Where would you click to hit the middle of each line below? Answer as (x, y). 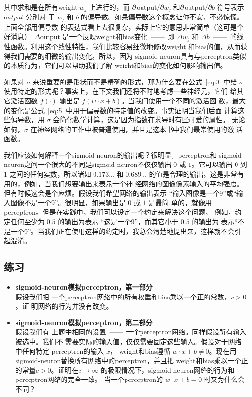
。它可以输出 (212, 164)
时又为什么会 (224, 379)
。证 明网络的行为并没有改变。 (64, 306)
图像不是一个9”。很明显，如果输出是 (68, 202)
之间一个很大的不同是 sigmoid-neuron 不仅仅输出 (98, 164)
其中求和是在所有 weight (41, 7)
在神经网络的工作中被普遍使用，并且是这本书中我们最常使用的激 (132, 129)
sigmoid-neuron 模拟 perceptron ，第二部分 (84, 322)
